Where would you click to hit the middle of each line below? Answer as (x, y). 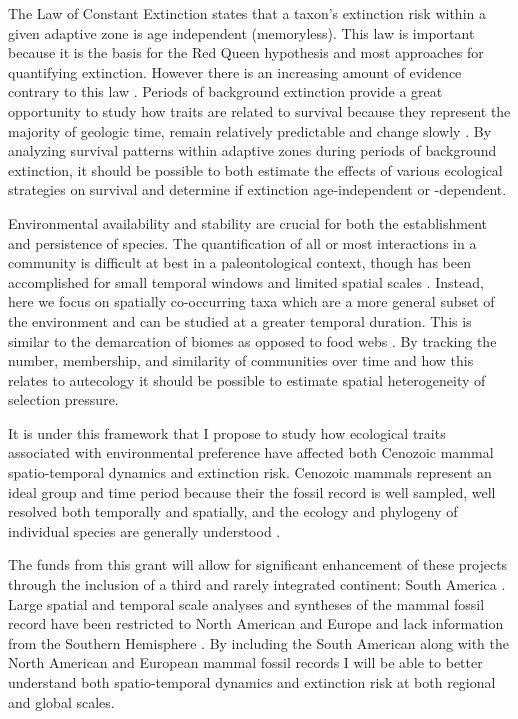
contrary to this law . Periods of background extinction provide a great (225, 91)
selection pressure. (63, 399)
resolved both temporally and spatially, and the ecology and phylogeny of (233, 511)
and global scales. (61, 701)
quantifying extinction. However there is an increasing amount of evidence (235, 71)
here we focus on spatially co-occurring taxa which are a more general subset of (251, 301)
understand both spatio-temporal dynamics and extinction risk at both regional (252, 682)
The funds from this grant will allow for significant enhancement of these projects (258, 564)
